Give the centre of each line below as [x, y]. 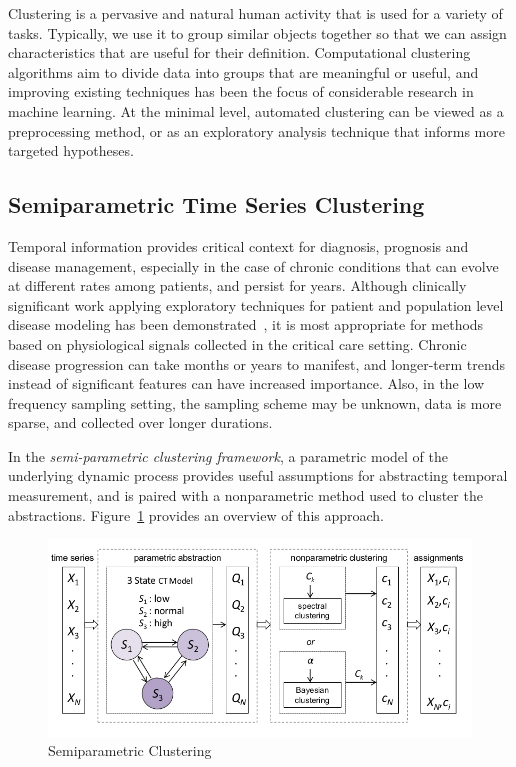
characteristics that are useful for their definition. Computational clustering [239, 52]
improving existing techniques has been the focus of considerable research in [241, 91]
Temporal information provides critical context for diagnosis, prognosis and [238, 245]
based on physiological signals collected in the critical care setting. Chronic [237, 343]
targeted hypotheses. [71, 150]
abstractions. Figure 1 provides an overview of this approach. [196, 514]
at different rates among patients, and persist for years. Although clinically [237, 285]
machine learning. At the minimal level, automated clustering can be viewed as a [256, 110]
